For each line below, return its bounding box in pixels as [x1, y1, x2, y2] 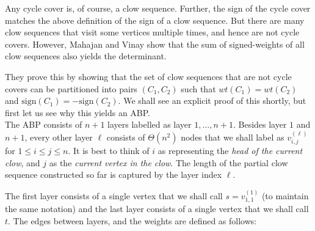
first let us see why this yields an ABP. [5, 106, 151, 119]
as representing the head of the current [157, 144, 303, 157]
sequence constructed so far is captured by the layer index [5, 168, 222, 181]
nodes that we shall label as [181, 130, 284, 143]
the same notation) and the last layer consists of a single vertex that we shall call [5, 202, 309, 215]
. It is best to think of [68, 144, 150, 157]
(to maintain [261, 189, 309, 202]
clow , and [5, 156, 40, 169]
